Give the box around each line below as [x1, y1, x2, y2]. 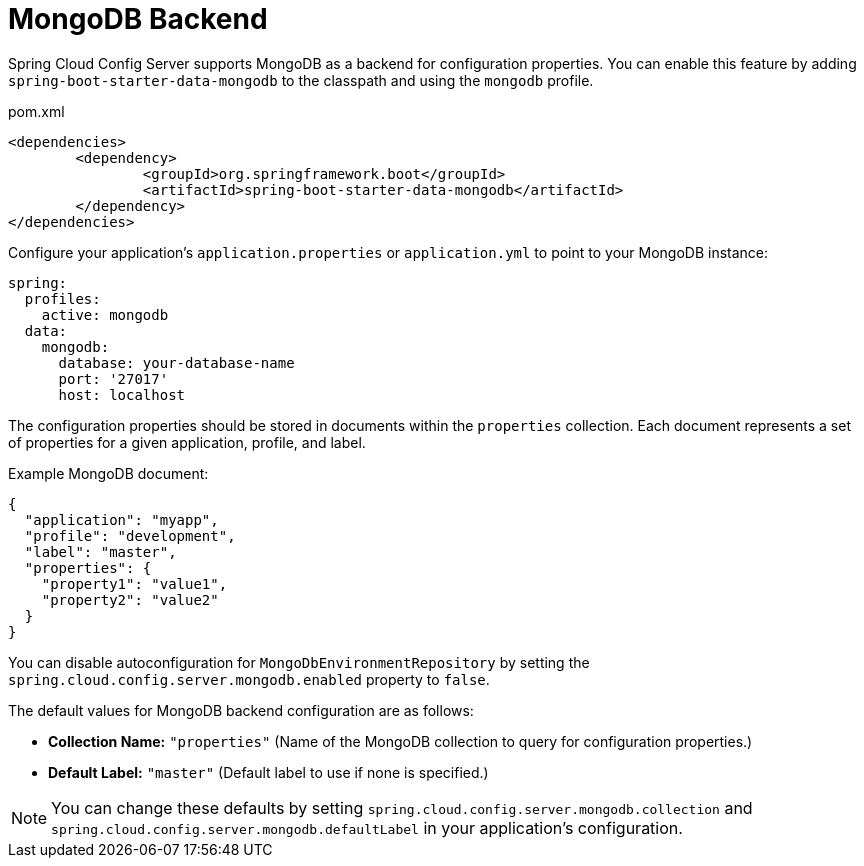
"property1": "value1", [41, 575, 228, 592]
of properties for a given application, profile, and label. [8, 433, 366, 451]
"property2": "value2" [41, 591, 219, 608]
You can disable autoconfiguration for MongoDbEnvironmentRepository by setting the [8, 653, 590, 671]
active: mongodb [41, 306, 169, 323]
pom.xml [8, 102, 65, 120]
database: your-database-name [58, 354, 295, 371]
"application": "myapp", [24, 511, 219, 528]
